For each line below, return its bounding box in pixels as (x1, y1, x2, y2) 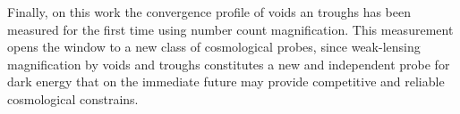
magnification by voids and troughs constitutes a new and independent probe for (7, 54, 450, 73)
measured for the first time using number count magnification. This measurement (7, 20, 454, 38)
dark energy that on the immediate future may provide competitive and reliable (7, 72, 445, 91)
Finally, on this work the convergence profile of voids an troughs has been (7, 3, 412, 20)
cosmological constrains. (7, 89, 139, 108)
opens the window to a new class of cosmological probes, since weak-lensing (7, 37, 421, 56)
